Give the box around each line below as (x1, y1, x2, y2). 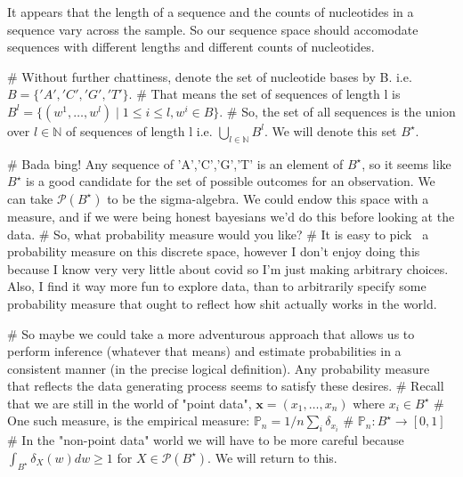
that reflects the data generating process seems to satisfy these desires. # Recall (7, 376, 444, 395)
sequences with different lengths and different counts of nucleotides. (7, 37, 375, 56)
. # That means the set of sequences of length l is (128, 85, 401, 103)
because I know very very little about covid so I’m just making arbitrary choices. (7, 259, 449, 278)
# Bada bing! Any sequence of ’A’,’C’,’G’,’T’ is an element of (7, 154, 344, 173)
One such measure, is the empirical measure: (7, 411, 250, 430)
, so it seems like (361, 154, 451, 173)
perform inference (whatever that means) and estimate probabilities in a (7, 342, 402, 360)
